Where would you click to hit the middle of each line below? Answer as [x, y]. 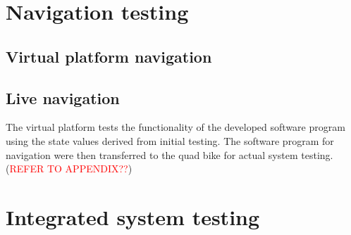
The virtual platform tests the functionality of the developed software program [175, 127]
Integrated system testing [133, 216]
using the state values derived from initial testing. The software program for [170, 140]
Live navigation [63, 97]
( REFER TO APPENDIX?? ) [69, 169]
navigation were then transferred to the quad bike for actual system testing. [170, 154]
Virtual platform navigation [109, 56]
